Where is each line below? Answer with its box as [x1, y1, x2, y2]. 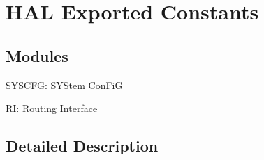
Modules [6, 45, 68, 66]
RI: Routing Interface [6, 101, 98, 115]
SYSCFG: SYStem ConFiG [6, 77, 123, 92]
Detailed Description [6, 135, 159, 157]
